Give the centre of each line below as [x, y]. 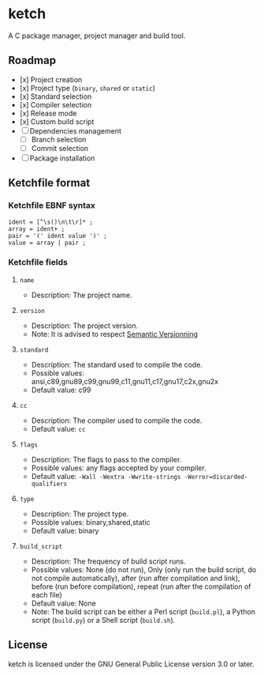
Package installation [62, 158]
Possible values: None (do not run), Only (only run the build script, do [144, 569]
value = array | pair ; [47, 243]
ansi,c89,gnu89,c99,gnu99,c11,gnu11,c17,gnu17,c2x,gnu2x [125, 381]
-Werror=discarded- [216, 477]
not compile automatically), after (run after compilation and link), [136, 578]
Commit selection [60, 148]
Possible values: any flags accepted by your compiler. [119, 468]
